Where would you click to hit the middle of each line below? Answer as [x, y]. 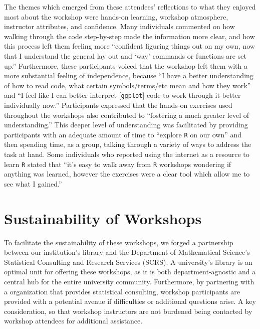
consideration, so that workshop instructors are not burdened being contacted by [128, 311]
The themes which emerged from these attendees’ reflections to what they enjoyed [130, 7]
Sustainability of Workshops [103, 218]
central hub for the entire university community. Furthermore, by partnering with [129, 281]
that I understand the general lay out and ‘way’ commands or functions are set [125, 55]
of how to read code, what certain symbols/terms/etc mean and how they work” [127, 85]
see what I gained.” [33, 183]
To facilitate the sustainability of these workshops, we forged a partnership [119, 242]
